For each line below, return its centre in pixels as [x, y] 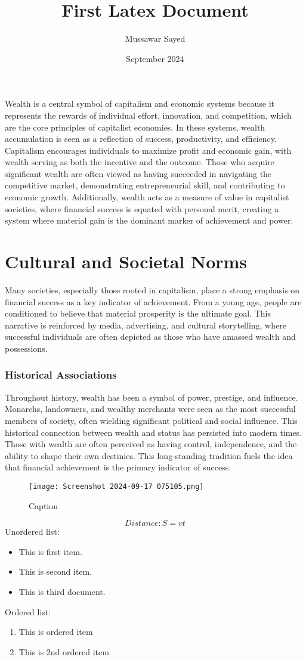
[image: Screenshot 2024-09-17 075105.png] [116, 486]
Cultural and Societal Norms [126, 261]
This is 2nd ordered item [64, 651]
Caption [44, 505]
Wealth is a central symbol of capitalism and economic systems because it [140, 103]
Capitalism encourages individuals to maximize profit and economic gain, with [148, 150]
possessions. [26, 348]
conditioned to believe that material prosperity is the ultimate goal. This [138, 313]
